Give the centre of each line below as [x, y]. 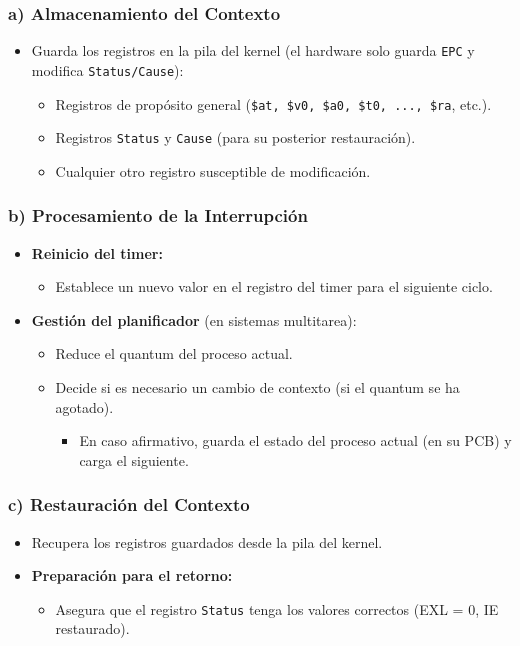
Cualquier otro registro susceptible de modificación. [213, 170]
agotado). [84, 406]
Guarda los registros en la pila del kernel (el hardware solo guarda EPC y [253, 50]
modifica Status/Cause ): [107, 69]
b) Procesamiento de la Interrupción [158, 215]
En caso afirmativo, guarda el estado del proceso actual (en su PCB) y [295, 440]
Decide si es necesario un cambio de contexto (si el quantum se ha [257, 387]
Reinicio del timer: [97, 252]
